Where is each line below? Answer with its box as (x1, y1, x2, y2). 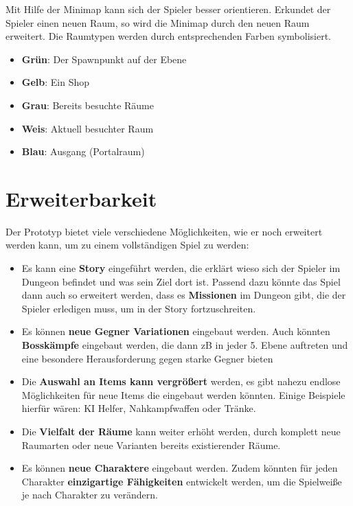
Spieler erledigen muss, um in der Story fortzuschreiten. (21, 301, 256, 315)
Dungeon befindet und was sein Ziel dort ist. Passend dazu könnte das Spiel (21, 274, 341, 288)
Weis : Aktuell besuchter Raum (21, 121, 154, 135)
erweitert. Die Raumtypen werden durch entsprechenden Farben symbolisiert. (5, 29, 331, 43)
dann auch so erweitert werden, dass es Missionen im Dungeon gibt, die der (21, 288, 346, 302)
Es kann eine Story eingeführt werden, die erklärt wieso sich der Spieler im (21, 261, 341, 275)
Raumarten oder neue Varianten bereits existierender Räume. (21, 437, 281, 452)
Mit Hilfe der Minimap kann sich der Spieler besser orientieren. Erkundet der (5, 2, 331, 16)
